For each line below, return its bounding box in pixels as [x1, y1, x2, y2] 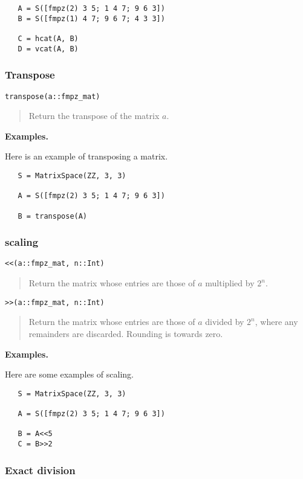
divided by [205, 315, 244, 328]
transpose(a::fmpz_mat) [5, 92, 100, 101]
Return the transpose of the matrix [28, 109, 160, 122]
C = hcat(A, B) [18, 34, 79, 43]
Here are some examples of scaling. [5, 368, 134, 381]
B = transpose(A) [18, 211, 88, 220]
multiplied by [205, 277, 255, 289]
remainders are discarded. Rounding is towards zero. [28, 327, 223, 339]
